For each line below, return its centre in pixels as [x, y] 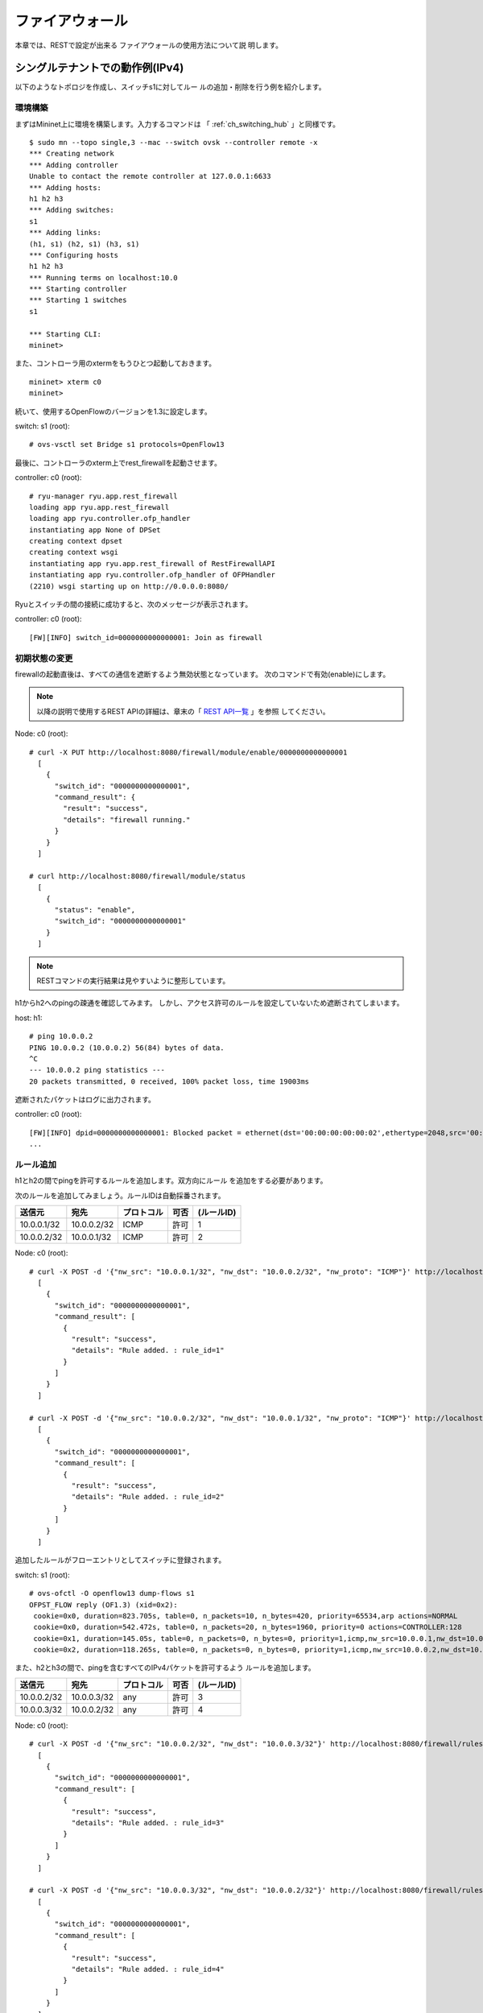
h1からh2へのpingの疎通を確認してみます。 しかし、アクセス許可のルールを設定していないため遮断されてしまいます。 [209, 1003]
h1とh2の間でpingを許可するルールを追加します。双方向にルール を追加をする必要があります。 [171, 1180]
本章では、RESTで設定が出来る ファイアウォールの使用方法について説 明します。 [149, 45]
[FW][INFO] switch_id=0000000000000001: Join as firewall [146, 637]
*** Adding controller [74, 165]
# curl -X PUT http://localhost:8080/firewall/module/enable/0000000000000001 [188, 752]
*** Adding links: [66, 233]
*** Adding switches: [72, 210]
